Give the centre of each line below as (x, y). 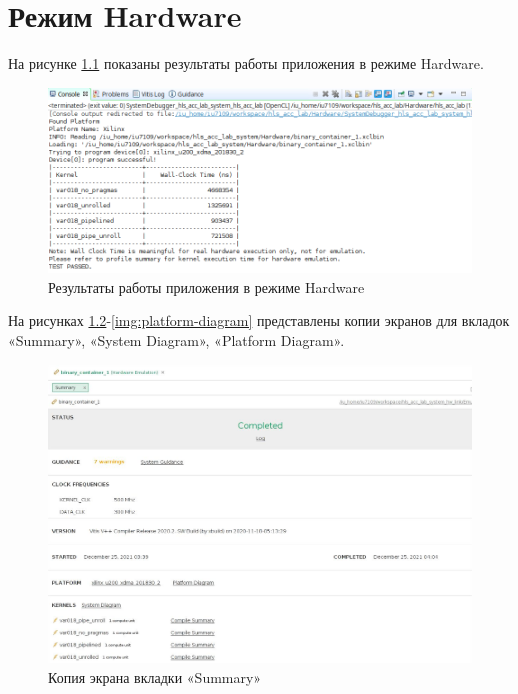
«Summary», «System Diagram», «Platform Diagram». (176, 339)
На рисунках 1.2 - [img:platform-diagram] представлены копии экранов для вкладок (259, 320)
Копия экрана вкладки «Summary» (155, 676)
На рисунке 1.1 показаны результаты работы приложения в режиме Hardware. (246, 63)
